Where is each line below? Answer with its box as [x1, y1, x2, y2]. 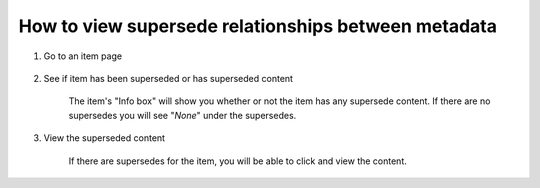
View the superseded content [43, 132, 165, 144]
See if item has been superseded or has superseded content [43, 72, 294, 84]
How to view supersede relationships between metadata [18, 15, 497, 37]
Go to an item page [43, 50, 123, 62]
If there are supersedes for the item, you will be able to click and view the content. [68, 155, 407, 167]
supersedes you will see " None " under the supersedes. [68, 109, 297, 121]
